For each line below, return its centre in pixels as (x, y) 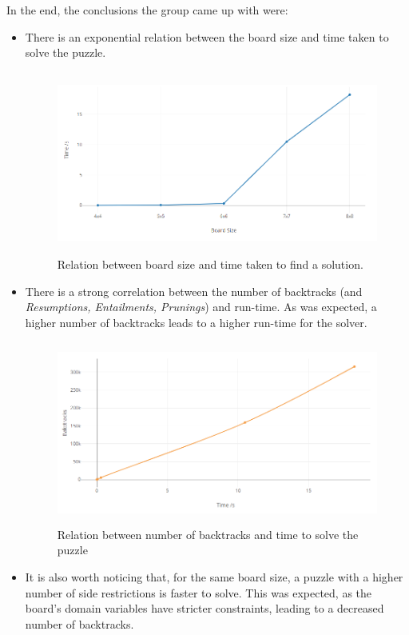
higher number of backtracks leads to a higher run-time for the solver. (196, 322)
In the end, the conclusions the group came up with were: (147, 10)
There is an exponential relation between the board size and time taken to (207, 36)
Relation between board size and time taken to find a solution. (210, 264)
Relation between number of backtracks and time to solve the (208, 534)
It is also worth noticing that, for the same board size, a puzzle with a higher (214, 577)
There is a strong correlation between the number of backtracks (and (194, 291)
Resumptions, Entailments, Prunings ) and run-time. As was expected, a (201, 307)
